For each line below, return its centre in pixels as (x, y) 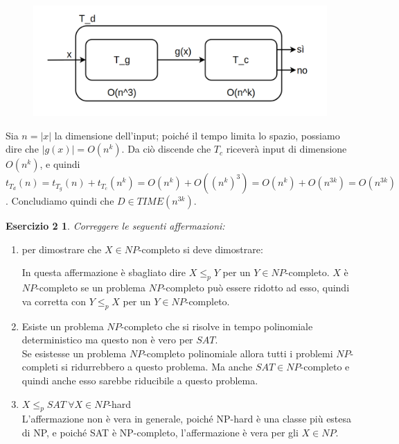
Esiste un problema (63, 326)
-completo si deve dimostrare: (201, 249)
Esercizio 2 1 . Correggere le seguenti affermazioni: (115, 226)
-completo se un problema (91, 288)
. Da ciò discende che (166, 149)
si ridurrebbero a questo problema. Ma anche (157, 367)
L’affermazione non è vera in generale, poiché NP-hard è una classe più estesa (187, 419)
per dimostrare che (62, 249)
